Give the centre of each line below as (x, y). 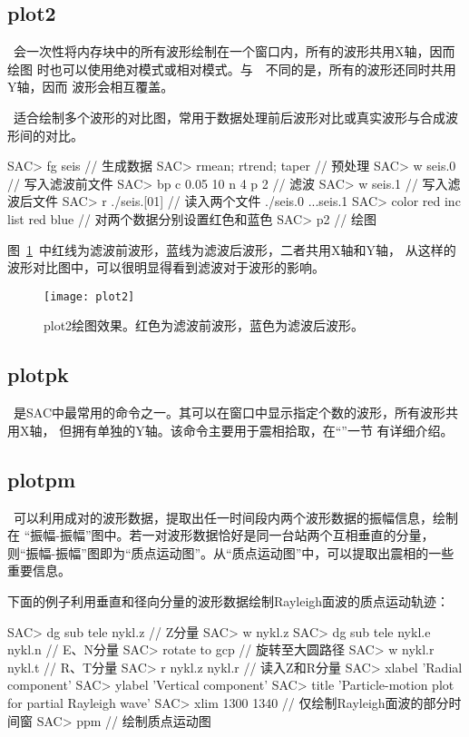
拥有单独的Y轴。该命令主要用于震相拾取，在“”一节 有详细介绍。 (263, 430)
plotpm (42, 479)
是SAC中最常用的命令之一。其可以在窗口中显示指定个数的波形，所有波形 (229, 413)
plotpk (38, 374)
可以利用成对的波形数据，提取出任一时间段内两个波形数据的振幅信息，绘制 (235, 517)
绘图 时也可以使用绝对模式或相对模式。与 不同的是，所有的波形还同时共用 (232, 69)
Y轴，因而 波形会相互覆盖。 (91, 87)
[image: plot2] (89, 296)
